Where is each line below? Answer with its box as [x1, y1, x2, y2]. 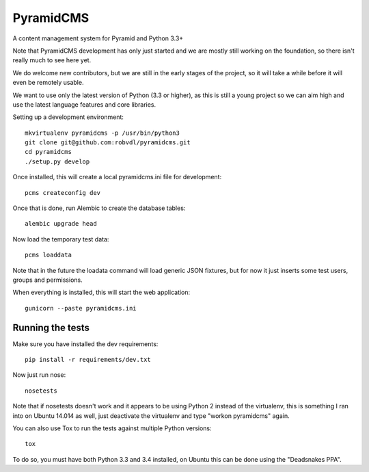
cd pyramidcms [25, 148, 72, 156]
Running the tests [12, 322, 90, 333]
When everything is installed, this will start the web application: [12, 288, 191, 297]
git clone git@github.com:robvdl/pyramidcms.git [25, 139, 191, 146]
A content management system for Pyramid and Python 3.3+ [12, 34, 184, 42]
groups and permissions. [12, 276, 83, 284]
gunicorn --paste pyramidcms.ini [25, 304, 137, 312]
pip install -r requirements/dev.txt [25, 356, 152, 364]
